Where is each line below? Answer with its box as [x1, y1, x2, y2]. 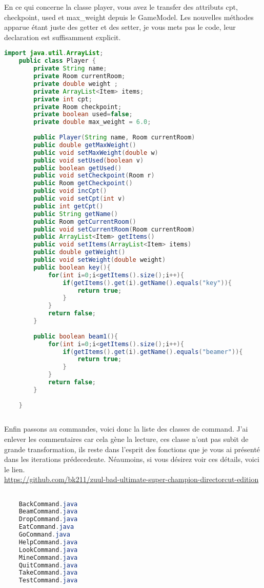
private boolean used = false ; [33, 111, 133, 118]
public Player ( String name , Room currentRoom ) [33, 134, 195, 141]
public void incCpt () [33, 187, 107, 195]
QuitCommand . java [18, 561, 78, 569]
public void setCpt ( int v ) [33, 195, 126, 202]
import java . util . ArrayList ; [4, 49, 104, 57]
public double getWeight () [33, 248, 126, 256]
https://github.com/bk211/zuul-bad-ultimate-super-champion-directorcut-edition [4, 474, 259, 485]
